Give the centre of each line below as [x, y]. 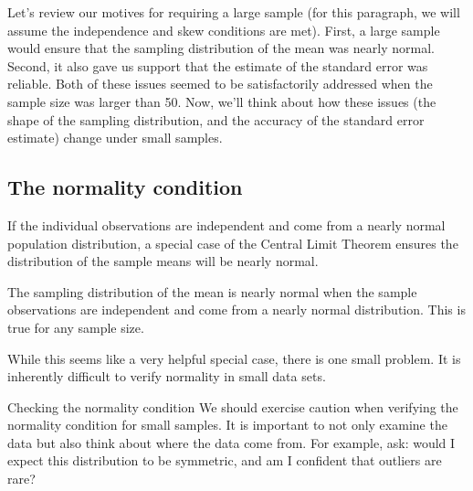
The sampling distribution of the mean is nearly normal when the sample [212, 291]
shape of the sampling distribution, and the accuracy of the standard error [216, 119]
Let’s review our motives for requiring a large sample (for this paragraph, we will [234, 12]
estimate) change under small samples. [115, 138]
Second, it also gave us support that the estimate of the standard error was [218, 65]
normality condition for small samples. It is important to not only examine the [227, 425]
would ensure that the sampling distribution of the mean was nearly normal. [221, 48]
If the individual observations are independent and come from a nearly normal [226, 224]
